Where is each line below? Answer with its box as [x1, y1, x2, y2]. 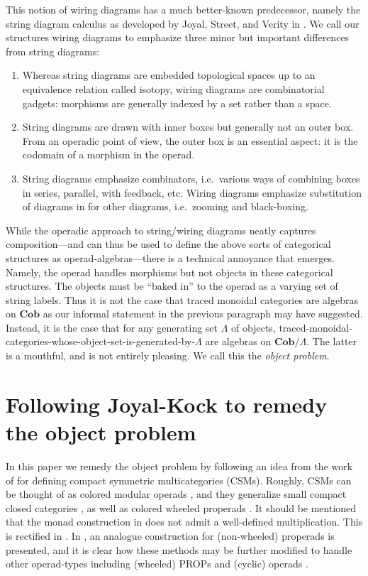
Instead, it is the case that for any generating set [6, 320, 218, 335]
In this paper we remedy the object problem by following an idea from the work [6, 458, 353, 473]
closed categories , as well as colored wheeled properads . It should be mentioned [6, 500, 357, 515]
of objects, [231, 320, 276, 335]
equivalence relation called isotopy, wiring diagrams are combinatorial [22, 81, 325, 96]
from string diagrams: [6, 43, 100, 58]
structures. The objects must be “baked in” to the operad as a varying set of [6, 278, 338, 293]
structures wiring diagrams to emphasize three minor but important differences [6, 30, 350, 45]
